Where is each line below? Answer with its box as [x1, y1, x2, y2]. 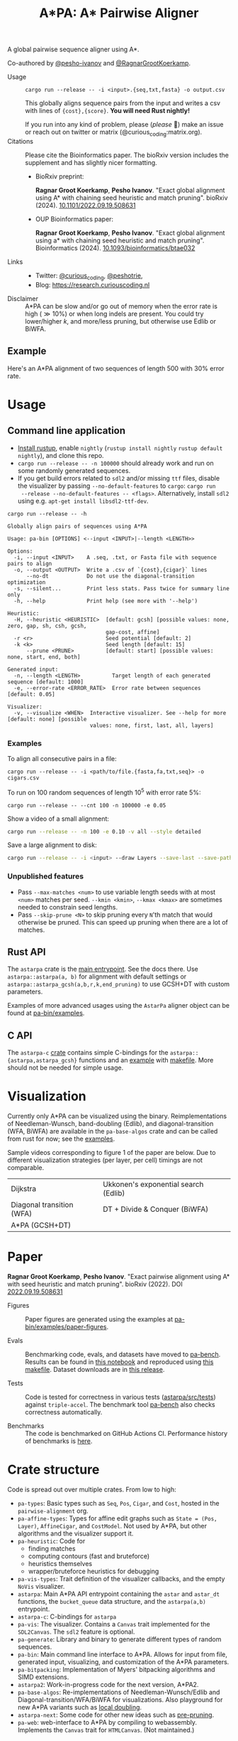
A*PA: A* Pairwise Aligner [39, 5, 199, 21]
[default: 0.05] [7, 691, 55, 698]
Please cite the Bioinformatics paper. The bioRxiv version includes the [25, 151, 229, 159]
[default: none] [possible [7, 715, 87, 723]
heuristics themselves [28, 1560, 93, 1568]
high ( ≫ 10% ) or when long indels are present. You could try [25, 309, 204, 318]
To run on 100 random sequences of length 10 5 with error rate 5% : [7, 787, 201, 797]
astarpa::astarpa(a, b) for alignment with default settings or [7, 972, 187, 981]
